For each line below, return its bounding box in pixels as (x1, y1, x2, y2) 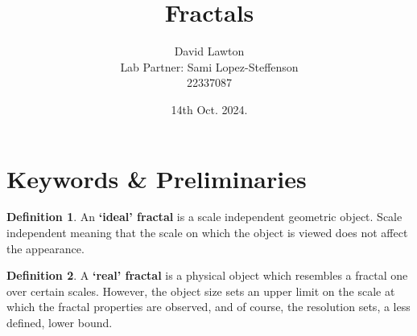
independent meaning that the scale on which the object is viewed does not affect (6, 224, 408, 241)
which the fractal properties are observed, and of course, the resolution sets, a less (6, 298, 411, 315)
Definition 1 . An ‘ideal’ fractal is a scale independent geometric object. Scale (6, 208, 403, 225)
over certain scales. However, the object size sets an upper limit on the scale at (6, 282, 395, 299)
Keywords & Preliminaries (6, 162, 307, 195)
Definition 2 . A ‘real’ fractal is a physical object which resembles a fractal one (6, 267, 408, 284)
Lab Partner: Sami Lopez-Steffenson (120, 58, 299, 75)
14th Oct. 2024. (171, 100, 248, 117)
